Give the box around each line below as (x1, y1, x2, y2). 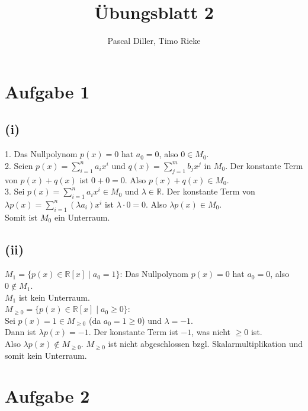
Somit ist (5, 211, 38, 223)
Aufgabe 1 (5, 79, 90, 103)
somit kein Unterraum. (5, 349, 87, 361)
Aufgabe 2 (5, 384, 90, 408)
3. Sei (5, 185, 25, 197)
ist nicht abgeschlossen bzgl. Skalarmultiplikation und (108, 337, 303, 350)
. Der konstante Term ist (88, 326, 178, 338)
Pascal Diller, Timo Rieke (107, 34, 201, 47)
